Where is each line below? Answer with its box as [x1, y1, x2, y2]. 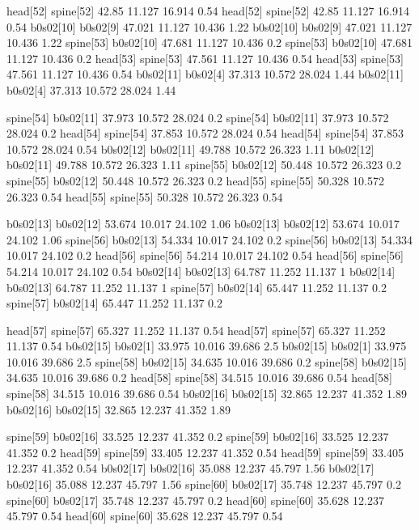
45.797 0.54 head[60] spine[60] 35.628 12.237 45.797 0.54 [6, 507, 283, 524]
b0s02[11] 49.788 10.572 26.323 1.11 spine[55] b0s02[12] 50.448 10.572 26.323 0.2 [6, 156, 401, 173]
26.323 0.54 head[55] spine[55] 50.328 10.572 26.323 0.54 [6, 188, 283, 205]
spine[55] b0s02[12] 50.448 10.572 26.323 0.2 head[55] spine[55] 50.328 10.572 [6, 172, 384, 189]
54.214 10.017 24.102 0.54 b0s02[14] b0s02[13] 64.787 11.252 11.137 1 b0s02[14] [6, 262, 396, 279]
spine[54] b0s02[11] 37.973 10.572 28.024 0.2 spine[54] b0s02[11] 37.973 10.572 [6, 108, 389, 125]
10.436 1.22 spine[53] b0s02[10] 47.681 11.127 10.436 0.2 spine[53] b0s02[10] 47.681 [6, 34, 413, 51]
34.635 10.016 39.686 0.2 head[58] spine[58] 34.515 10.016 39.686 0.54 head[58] [6, 369, 392, 386]
